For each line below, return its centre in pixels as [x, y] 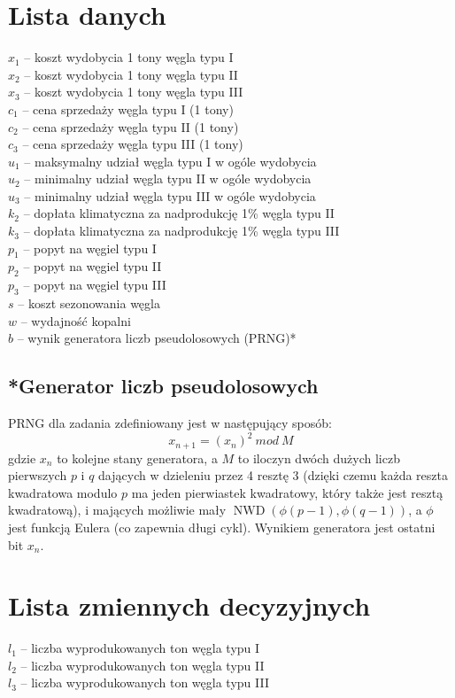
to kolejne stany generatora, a [137, 458]
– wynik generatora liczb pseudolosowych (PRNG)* [157, 338]
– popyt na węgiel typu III [95, 285]
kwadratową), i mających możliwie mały [117, 510]
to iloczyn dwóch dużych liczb [319, 458]
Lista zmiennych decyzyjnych [189, 605]
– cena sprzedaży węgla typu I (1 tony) [128, 109]
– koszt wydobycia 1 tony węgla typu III [134, 92]
